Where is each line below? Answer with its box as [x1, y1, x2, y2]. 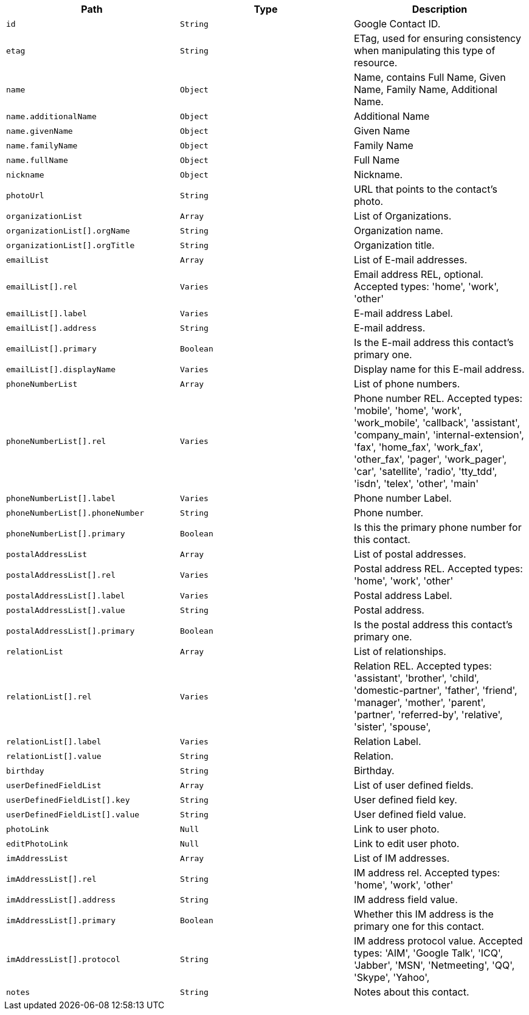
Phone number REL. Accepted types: [353, 392, 523, 404]
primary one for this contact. [353, 920, 485, 932]
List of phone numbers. [353, 378, 460, 390]
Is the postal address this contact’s [353, 618, 513, 631]
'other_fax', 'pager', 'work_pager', [353, 453, 507, 465]
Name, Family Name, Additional [353, 83, 497, 95]
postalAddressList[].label [6, 591, 125, 600]
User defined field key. [353, 794, 457, 806]
